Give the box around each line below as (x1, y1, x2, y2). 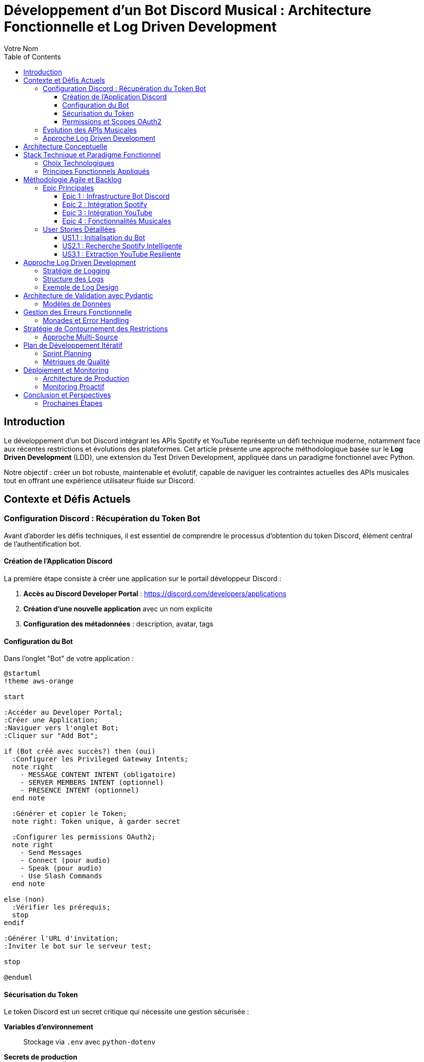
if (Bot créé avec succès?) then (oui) (4, 747, 156, 756)
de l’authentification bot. (4, 539, 82, 548)
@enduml (4, 973, 33, 982)
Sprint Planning (43, 349, 92, 358)
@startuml (4, 669, 41, 678)
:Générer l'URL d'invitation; (4, 934, 119, 943)
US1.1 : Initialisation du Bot (62, 233, 145, 242)
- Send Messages (20, 849, 82, 857)
